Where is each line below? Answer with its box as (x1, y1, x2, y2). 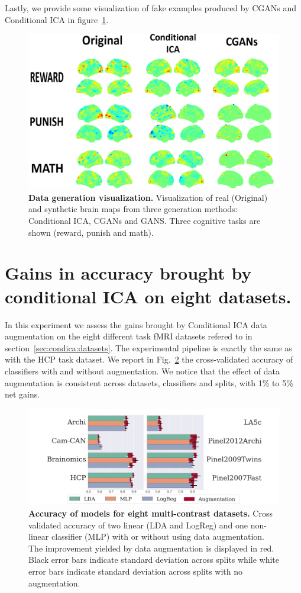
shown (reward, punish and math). (28, 226, 154, 238)
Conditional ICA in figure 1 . (5, 13, 109, 25)
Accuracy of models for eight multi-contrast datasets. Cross (28, 507, 273, 520)
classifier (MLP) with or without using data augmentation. (51, 530, 264, 543)
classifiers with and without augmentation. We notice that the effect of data (5, 364, 280, 377)
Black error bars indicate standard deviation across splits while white (28, 553, 280, 566)
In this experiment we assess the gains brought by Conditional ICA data (5, 318, 267, 331)
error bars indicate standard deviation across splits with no (28, 565, 242, 577)
